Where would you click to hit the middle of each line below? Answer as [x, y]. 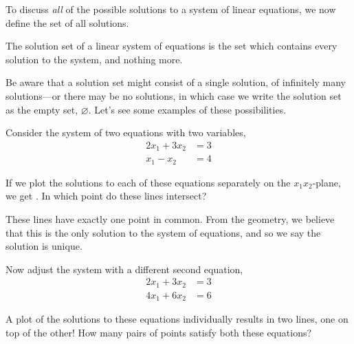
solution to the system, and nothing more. [94, 59]
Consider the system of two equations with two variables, [126, 132]
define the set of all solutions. [67, 22]
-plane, [327, 182]
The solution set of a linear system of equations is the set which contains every [172, 46]
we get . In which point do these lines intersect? [106, 196]
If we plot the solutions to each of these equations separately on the [148, 182]
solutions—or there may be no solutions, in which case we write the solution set [174, 95]
